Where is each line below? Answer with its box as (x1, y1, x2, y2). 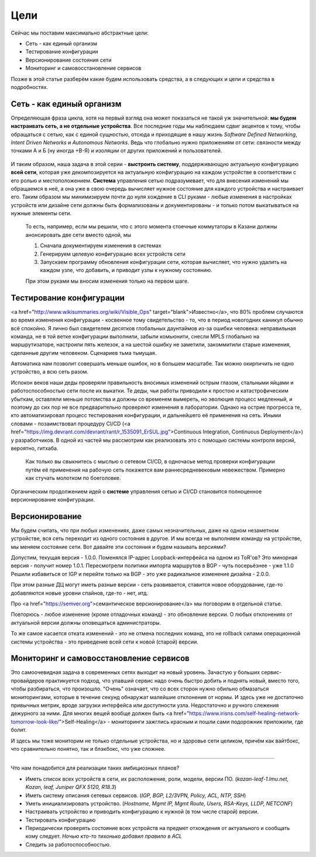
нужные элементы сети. (11, 210, 72, 217)
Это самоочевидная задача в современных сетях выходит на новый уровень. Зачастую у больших (11, 669, 260, 676)
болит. (11, 726, 27, 733)
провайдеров (11, 677, 44, 684)
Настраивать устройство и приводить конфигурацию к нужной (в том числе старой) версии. (25, 808, 259, 815)
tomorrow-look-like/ (11, 718, 60, 725)
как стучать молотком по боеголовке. (25, 475, 121, 482)
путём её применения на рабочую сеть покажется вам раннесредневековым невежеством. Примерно (25, 466, 286, 473)
